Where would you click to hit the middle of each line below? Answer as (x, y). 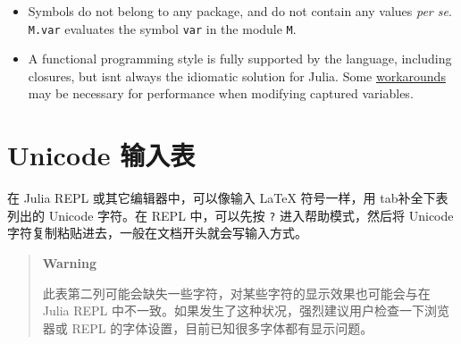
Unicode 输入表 (101, 155)
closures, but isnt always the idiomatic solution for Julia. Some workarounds (237, 76)
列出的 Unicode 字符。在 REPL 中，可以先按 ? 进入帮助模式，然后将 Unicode (230, 215)
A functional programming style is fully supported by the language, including (240, 59)
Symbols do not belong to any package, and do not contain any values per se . (240, 11)
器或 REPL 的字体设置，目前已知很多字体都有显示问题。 (208, 327)
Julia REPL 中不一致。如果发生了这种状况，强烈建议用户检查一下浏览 (246, 310)
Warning (69, 263)
